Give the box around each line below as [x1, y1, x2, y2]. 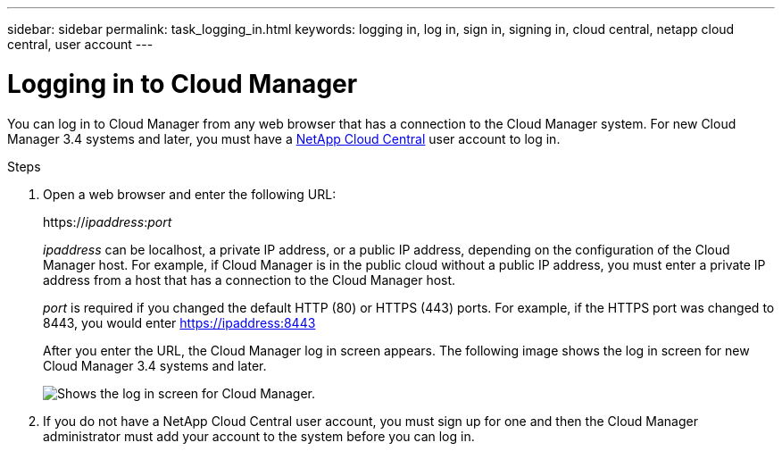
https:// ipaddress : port [43, 213, 172, 230]
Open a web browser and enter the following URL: [43, 186, 337, 202]
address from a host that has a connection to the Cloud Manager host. [43, 271, 456, 288]
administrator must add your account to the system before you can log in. [43, 428, 475, 444]
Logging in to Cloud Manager [7, 68, 358, 99]
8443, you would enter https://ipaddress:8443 [43, 314, 316, 330]
